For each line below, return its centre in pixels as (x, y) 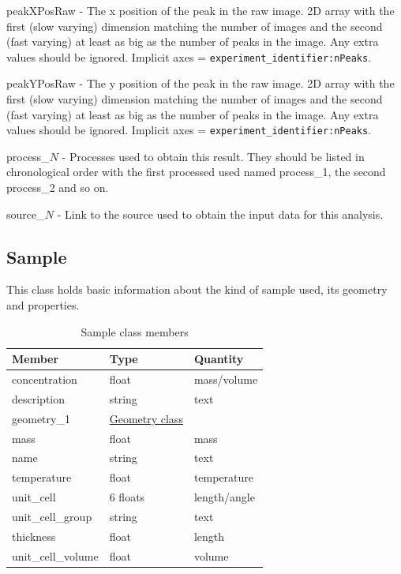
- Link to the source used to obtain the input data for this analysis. (220, 214)
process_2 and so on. (58, 188)
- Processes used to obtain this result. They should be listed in (213, 156)
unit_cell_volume (55, 555)
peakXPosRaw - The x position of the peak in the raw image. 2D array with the (200, 10)
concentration (45, 379)
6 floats (127, 497)
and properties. (43, 305)
